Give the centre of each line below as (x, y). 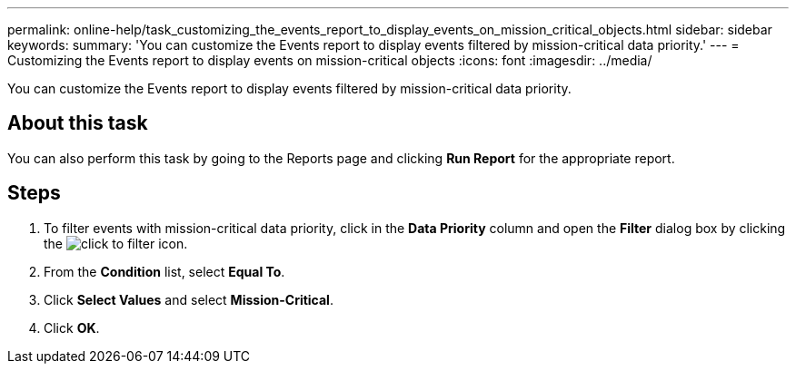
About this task (78, 123)
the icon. (116, 243)
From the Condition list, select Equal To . (164, 271)
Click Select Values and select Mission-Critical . (189, 299)
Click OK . (72, 327)
